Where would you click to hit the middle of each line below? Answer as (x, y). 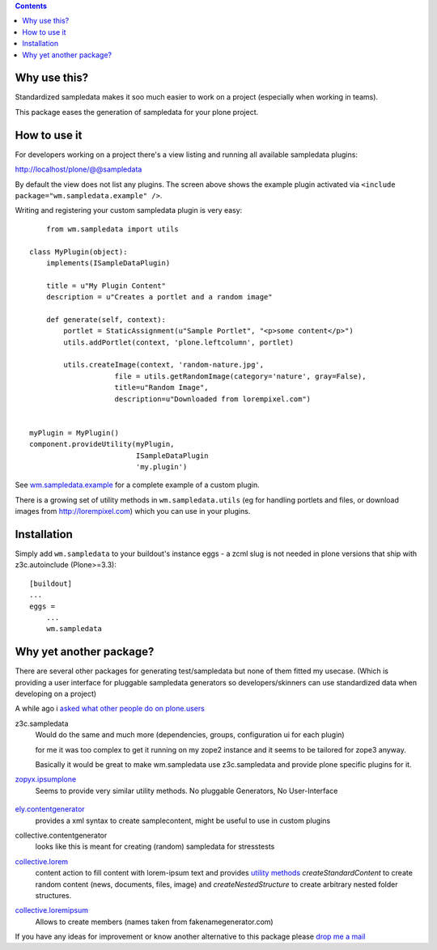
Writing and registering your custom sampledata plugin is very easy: (129, 210)
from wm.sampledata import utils (112, 229)
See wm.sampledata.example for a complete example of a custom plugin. (138, 485)
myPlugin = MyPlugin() (74, 433)
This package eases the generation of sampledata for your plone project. (137, 112)
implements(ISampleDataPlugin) (108, 263)
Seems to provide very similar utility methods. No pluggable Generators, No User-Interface (187, 791)
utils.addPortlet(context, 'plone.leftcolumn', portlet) (179, 342)
